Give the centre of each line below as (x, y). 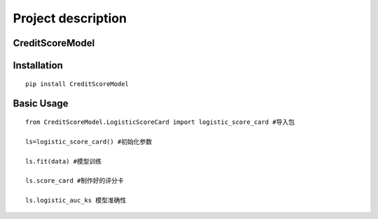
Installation (38, 65)
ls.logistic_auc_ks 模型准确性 (76, 200)
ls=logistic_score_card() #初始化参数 (89, 141)
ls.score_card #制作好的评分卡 (75, 181)
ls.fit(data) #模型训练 (64, 161)
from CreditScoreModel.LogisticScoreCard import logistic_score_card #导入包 (160, 122)
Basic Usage (41, 104)
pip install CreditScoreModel (77, 84)
